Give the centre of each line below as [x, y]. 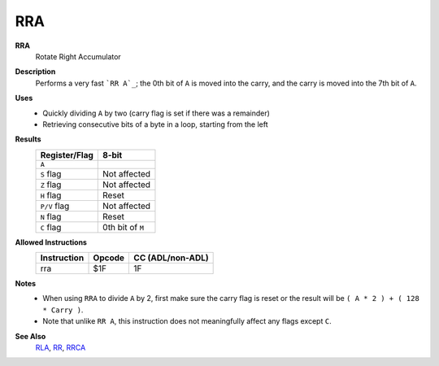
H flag [51, 195]
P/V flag [55, 206]
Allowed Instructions [51, 242]
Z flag [51, 185]
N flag [51, 216]
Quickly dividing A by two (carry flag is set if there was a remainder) [156, 113]
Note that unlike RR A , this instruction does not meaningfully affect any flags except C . [187, 321]
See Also [30, 336]
